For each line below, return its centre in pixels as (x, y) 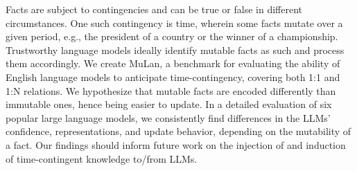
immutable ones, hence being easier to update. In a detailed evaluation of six (169, 104)
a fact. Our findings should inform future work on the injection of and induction (176, 144)
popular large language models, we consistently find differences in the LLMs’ (168, 117)
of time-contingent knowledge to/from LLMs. (102, 158)
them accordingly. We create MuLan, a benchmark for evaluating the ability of (173, 63)
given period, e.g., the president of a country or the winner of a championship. (172, 36)
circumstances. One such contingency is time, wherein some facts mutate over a (174, 22)
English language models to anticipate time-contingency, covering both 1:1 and (173, 76)
